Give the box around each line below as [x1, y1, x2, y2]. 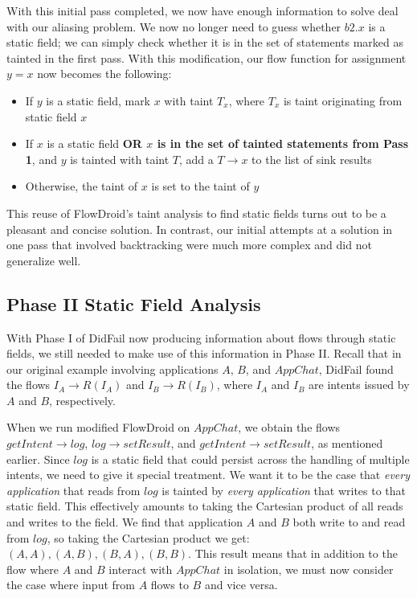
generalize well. [6, 252, 81, 268]
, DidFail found [318, 360, 394, 377]
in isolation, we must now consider [223, 560, 394, 577]
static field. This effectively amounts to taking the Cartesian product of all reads [6, 498, 403, 514]
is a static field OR [47, 135, 142, 152]
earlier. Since [6, 450, 70, 467]
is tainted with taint [70, 150, 170, 167]
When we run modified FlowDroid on [6, 419, 190, 436]
